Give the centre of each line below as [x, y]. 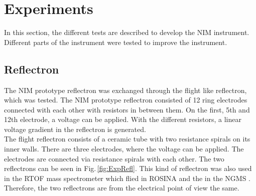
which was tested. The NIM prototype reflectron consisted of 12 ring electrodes [126, 100]
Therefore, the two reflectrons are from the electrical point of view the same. [122, 188]
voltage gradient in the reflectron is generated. [75, 129]
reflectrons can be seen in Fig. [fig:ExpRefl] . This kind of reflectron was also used [128, 168]
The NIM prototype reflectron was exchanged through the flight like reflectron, [125, 90]
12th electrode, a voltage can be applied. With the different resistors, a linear [123, 119]
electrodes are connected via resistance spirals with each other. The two [114, 158]
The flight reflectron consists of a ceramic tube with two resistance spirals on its [127, 139]
